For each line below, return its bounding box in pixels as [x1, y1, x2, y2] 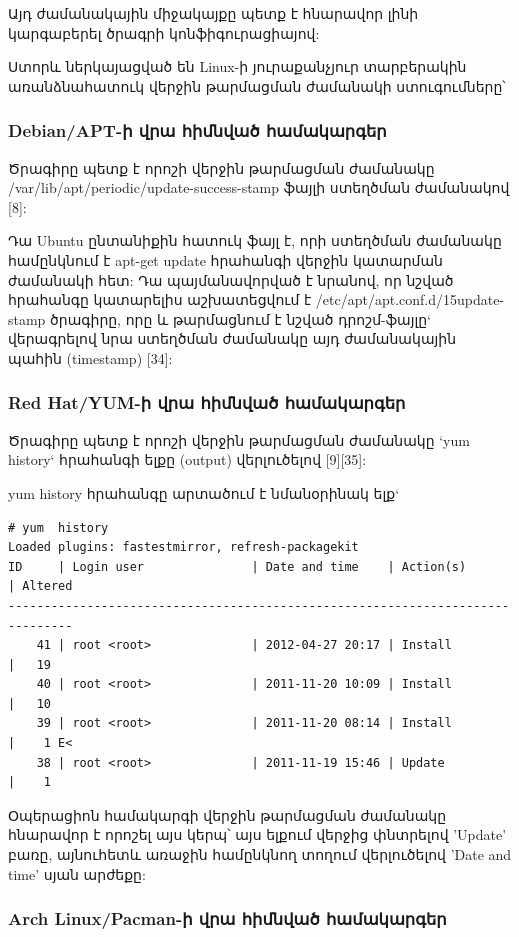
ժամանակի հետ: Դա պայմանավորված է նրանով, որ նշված [8, 269, 454, 290]
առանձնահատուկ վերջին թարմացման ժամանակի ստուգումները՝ [8, 75, 506, 96]
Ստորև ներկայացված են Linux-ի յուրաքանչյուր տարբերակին [8, 56, 467, 77]
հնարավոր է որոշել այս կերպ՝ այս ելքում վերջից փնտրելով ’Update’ [8, 824, 507, 845]
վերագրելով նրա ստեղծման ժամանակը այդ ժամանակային [8, 328, 457, 349]
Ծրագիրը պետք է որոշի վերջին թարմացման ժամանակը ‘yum [8, 429, 470, 450]
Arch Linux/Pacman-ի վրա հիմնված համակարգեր [8, 906, 447, 931]
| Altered [8, 579, 73, 594]
